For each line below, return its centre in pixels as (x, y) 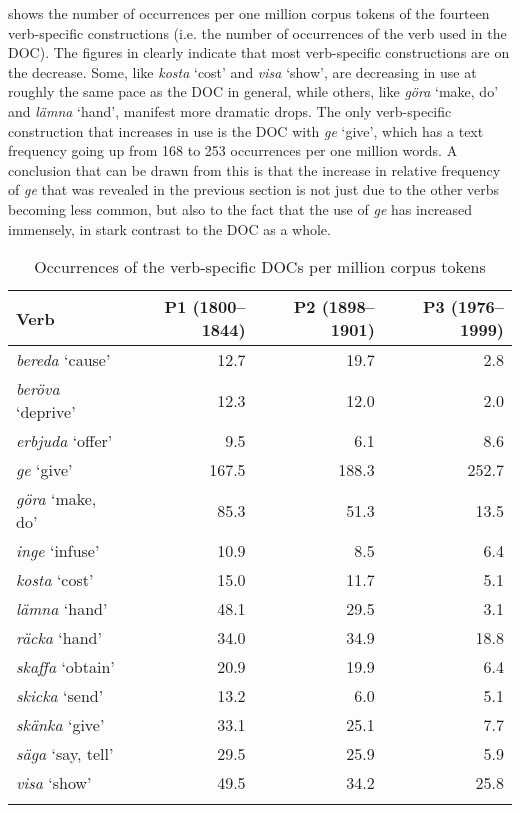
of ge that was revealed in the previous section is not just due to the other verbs (254, 189)
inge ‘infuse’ (58, 551)
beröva (38, 389)
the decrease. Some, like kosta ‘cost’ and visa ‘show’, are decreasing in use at (242, 71)
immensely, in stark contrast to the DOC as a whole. (169, 228)
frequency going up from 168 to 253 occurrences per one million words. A (233, 150)
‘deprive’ (46, 412)
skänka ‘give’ (60, 725)
